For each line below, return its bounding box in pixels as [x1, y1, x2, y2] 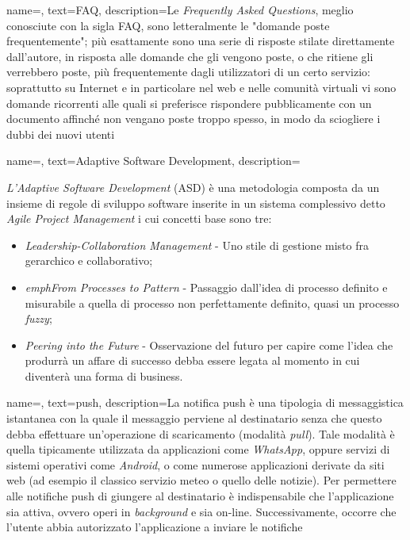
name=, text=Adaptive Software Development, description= [6, 152, 301, 169]
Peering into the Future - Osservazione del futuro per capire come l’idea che [25, 336, 393, 353]
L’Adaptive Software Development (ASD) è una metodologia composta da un [6, 178, 380, 195]
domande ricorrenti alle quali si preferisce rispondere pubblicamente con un [6, 94, 372, 111]
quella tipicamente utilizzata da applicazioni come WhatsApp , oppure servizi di [6, 441, 390, 458]
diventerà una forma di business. [25, 367, 183, 384]
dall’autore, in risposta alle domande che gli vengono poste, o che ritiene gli [6, 48, 374, 64]
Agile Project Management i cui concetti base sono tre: [6, 210, 272, 227]
